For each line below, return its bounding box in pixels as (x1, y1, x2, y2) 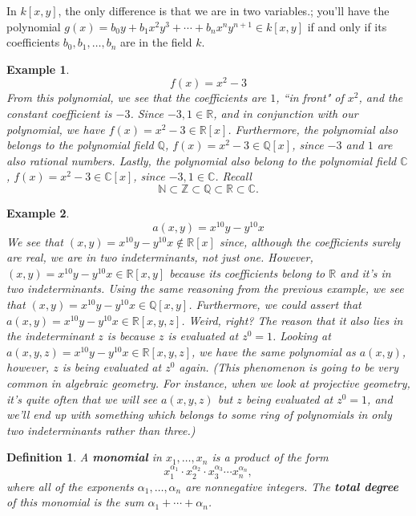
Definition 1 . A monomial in (6, 449, 162, 465)
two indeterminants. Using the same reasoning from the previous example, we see (6, 280, 404, 297)
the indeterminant (6, 327, 95, 344)
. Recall (215, 168, 252, 185)
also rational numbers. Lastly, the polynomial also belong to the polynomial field (6, 152, 397, 169)
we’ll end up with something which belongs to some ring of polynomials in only (6, 406, 392, 423)
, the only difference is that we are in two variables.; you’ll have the (58, 2, 390, 18)
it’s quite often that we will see (6, 390, 157, 407)
